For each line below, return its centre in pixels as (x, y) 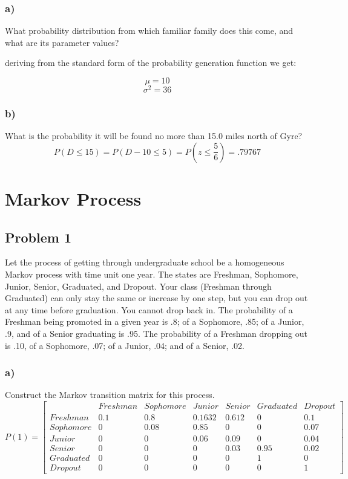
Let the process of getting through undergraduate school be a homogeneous (145, 262)
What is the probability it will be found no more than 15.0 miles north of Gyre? (154, 136)
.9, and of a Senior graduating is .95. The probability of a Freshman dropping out (156, 334)
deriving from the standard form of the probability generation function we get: (151, 63)
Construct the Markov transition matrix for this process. (110, 395)
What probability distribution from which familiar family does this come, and (149, 31)
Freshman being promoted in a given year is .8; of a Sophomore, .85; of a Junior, (155, 321)
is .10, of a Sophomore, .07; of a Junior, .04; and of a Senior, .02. (125, 345)
